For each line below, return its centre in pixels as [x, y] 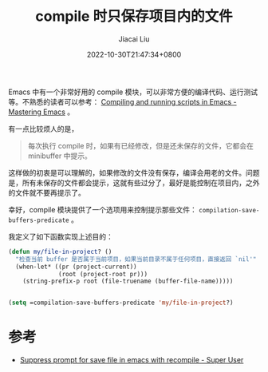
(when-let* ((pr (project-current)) [76, 267]
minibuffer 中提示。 [59, 156]
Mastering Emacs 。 [41, 112]
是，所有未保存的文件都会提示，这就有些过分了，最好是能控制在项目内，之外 [134, 182]
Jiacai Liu [134, 39]
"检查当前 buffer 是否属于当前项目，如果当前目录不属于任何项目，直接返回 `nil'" [136, 259]
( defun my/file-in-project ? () [60, 251]
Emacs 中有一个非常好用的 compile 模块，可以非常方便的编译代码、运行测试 [133, 92]
